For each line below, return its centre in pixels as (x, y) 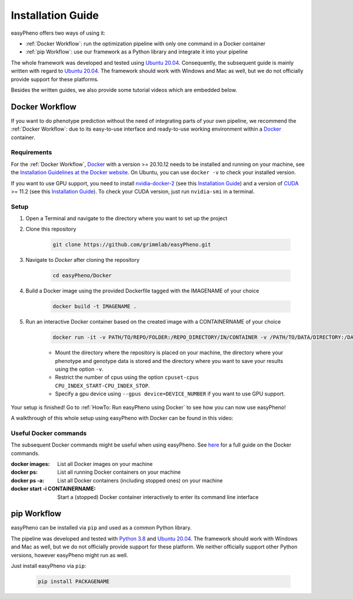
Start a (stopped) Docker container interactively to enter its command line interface (158, 497)
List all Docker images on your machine (105, 464)
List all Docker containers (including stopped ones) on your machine (140, 480)
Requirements (31, 152)
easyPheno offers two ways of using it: (58, 33)
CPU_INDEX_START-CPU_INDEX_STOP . (102, 385)
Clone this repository (51, 229)
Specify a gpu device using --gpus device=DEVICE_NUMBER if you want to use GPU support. (170, 394)
